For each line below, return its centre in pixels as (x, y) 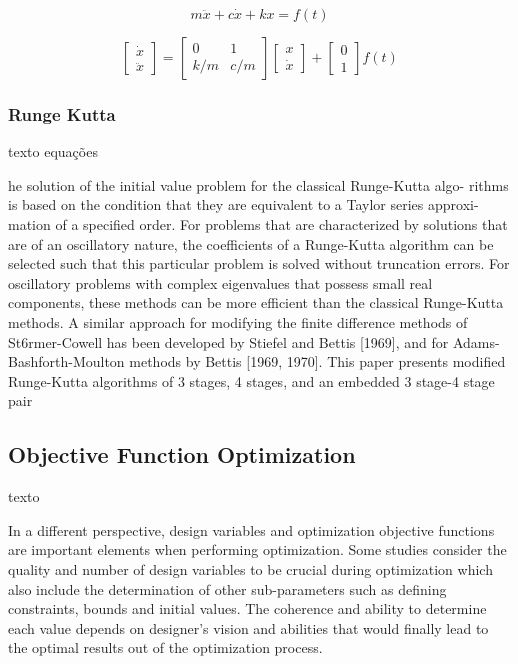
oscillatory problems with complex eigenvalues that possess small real (220, 282)
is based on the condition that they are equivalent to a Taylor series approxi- (243, 204)
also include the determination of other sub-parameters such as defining (227, 588)
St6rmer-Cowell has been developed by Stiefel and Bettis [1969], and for (228, 341)
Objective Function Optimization (182, 454)
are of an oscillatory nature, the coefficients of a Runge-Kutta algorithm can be (251, 243)
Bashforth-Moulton (66, 361)
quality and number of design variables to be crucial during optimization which (250, 568)
